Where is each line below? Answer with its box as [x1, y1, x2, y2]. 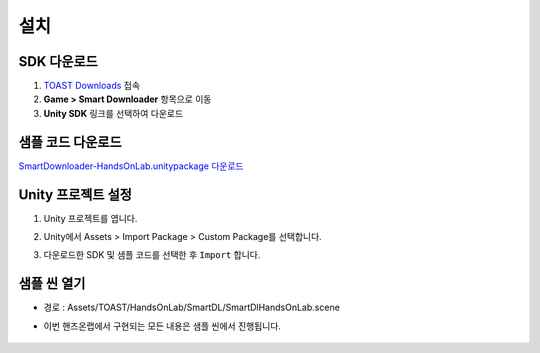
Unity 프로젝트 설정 [18, 186, 132, 203]
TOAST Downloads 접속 [43, 80, 140, 92]
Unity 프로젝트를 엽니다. [43, 212, 138, 224]
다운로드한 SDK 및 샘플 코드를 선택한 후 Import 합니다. [43, 249, 261, 261]
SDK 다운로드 [18, 53, 99, 70]
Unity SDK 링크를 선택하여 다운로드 [43, 107, 184, 119]
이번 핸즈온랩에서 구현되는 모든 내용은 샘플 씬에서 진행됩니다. [43, 320, 282, 332]
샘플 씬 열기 [18, 275, 86, 292]
